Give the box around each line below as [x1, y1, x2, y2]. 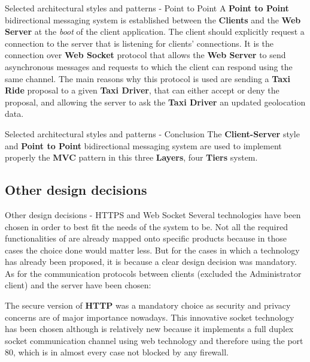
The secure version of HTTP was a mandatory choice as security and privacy [5, 299, 291, 312]
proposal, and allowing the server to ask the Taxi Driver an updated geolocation [5, 95, 306, 108]
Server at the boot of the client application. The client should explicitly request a [5, 25, 305, 38]
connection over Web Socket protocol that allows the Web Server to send [5, 49, 286, 61]
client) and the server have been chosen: [5, 279, 151, 291]
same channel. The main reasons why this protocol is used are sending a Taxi [5, 72, 290, 85]
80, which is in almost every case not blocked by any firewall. [5, 346, 229, 358]
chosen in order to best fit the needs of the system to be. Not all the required [5, 220, 288, 233]
